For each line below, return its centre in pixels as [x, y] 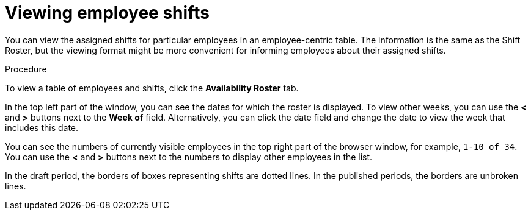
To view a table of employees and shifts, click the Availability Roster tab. [152, 88]
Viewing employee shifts [107, 13]
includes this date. [42, 127]
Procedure [26, 69]
